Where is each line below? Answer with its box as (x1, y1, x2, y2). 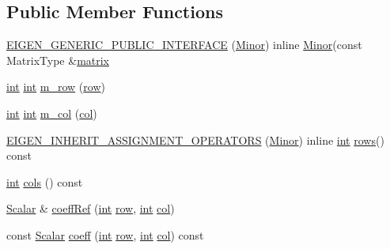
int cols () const (6, 173, 83, 190)
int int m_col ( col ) (6, 104, 97, 121)
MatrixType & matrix (6, 51, 110, 68)
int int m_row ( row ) (6, 78, 105, 95)
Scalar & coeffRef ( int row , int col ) (6, 200, 175, 217)
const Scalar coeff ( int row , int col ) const (6, 226, 204, 243)
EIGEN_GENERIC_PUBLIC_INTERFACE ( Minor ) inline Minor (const (6, 36, 362, 53)
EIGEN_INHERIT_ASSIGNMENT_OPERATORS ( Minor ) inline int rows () (6, 131, 384, 148)
